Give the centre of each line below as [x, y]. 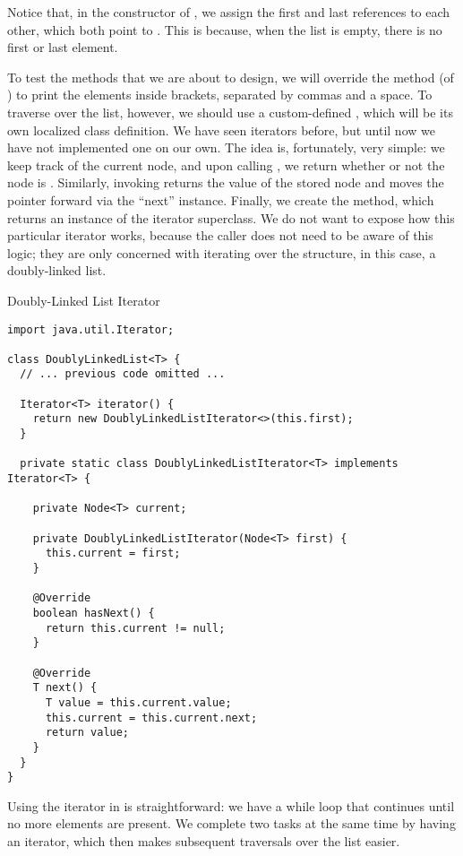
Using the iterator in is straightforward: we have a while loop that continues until [231, 805]
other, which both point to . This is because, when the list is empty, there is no [225, 29]
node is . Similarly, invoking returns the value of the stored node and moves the [226, 182]
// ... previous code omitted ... [123, 374]
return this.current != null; [135, 628]
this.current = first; [113, 553]
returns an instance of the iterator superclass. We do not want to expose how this [231, 217]
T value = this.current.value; [138, 702]
